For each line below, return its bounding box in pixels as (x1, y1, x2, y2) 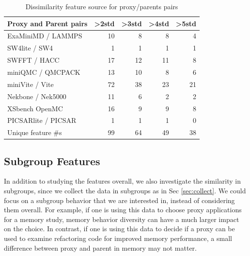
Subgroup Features (4, 153, 100, 168)
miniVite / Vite (7, 79, 54, 89)
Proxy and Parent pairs (7, 18, 88, 28)
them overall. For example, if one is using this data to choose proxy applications (4, 205, 242, 215)
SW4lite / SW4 (7, 43, 53, 53)
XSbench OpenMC (7, 103, 63, 113)
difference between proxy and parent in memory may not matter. (4, 242, 197, 253)
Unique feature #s (7, 127, 62, 137)
